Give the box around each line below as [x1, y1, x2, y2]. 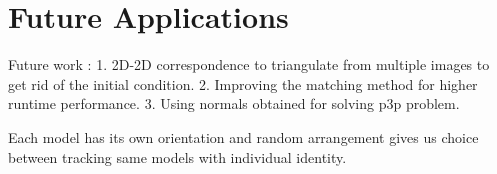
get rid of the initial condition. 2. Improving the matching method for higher [8, 73, 478, 94]
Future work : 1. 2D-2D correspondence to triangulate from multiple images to [8, 54, 490, 75]
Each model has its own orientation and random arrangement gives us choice [8, 126, 479, 147]
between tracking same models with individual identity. [8, 146, 347, 167]
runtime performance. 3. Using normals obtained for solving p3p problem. [8, 93, 460, 114]
